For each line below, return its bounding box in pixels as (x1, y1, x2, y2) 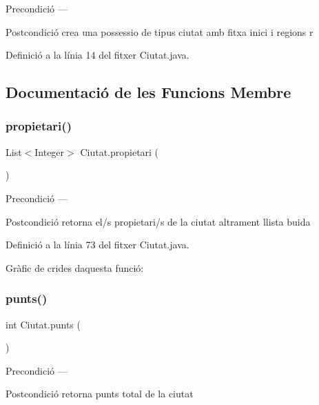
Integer (34, 144, 65, 159)
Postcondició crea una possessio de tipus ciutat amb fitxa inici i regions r (6, 24, 313, 39)
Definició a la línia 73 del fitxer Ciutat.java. (6, 237, 189, 252)
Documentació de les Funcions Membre (6, 81, 291, 103)
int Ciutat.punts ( (6, 317, 81, 331)
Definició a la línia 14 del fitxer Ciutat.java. (6, 48, 189, 62)
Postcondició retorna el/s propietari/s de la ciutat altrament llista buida (6, 214, 311, 228)
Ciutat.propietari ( (80, 144, 159, 159)
